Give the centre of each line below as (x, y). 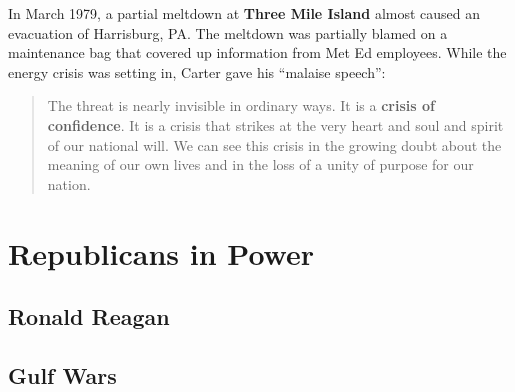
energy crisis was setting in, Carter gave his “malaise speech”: (197, 71)
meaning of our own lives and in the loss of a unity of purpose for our (260, 164)
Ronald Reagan (89, 316)
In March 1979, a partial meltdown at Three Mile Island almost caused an (244, 13)
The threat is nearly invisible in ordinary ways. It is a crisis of (241, 105)
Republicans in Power (161, 252)
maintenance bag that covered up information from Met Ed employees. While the (257, 52)
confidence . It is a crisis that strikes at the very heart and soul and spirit (275, 124)
